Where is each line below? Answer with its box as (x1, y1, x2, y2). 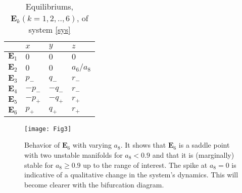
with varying (72, 140, 112, 150)
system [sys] (28, 24, 71, 35)
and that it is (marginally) (152, 149, 234, 160)
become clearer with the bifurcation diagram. (24, 179, 164, 189)
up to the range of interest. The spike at (83, 159, 208, 170)
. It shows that (120, 140, 166, 150)
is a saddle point (178, 140, 230, 150)
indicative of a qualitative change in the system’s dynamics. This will (24, 169, 238, 180)
